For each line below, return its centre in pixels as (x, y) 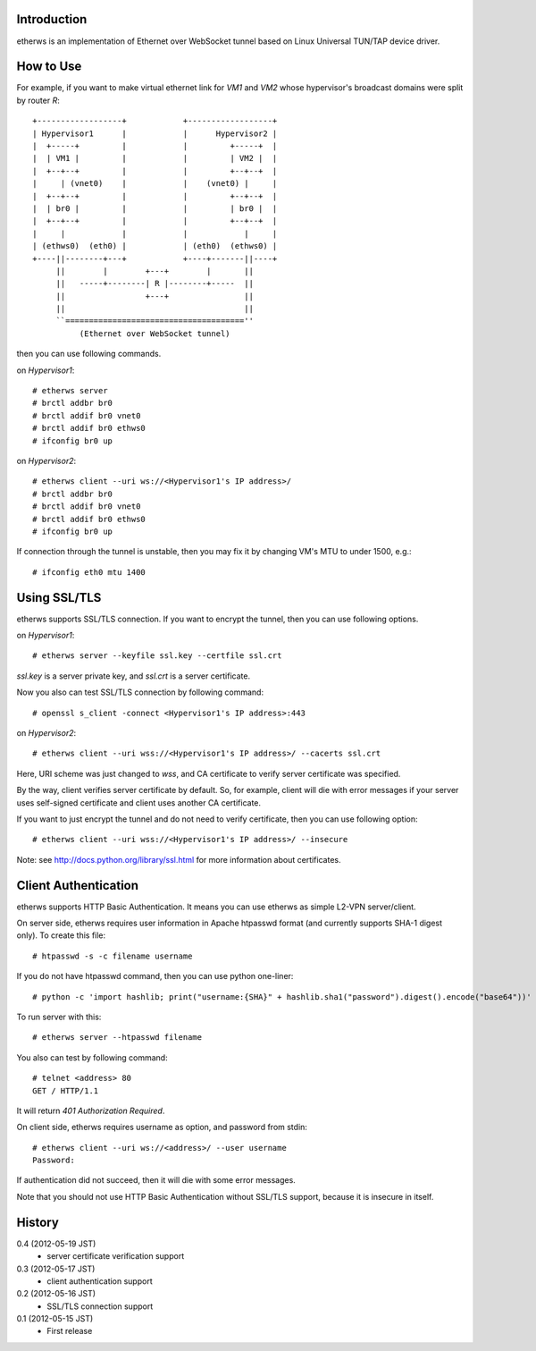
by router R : (38, 100)
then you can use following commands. (89, 354)
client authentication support (100, 1281)
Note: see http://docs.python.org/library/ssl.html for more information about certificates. (179, 859)
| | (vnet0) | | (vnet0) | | (155, 184)
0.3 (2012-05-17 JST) (56, 1269)
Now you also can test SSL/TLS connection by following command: (140, 692)
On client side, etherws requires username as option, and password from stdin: (162, 1127)
